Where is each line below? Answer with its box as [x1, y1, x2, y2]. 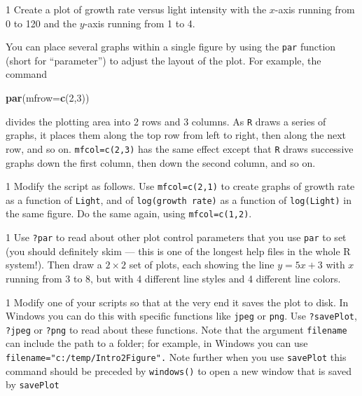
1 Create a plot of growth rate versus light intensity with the [6, 2, 267, 16]
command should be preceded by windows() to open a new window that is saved [6, 363, 352, 378]
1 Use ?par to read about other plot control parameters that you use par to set [6, 230, 347, 245]
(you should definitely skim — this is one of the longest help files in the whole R [6, 243, 351, 258]
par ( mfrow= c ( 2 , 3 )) [6, 90, 90, 105]
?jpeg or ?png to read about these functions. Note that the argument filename [6, 322, 347, 336]
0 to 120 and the [6, 15, 77, 30]
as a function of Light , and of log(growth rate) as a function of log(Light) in [6, 192, 351, 207]
